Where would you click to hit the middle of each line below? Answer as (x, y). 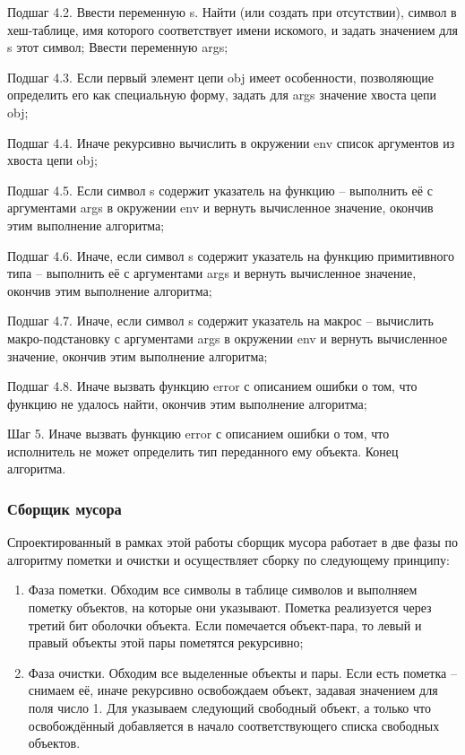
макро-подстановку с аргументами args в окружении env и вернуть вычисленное (228, 338)
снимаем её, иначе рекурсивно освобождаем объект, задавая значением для (233, 690)
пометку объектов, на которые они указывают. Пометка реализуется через (230, 607)
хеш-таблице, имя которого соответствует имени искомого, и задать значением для (232, 29)
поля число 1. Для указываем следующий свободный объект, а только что (229, 708)
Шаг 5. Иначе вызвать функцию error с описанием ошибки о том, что (198, 434)
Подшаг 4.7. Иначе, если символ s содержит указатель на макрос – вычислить (220, 321)
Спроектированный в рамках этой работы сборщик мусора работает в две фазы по (232, 542)
